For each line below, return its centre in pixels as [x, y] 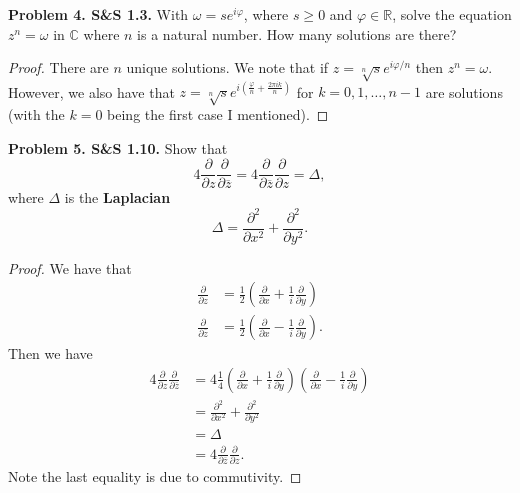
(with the [36, 114]
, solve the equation [452, 14]
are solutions [464, 91]
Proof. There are [58, 67]
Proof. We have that [70, 267]
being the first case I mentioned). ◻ [218, 114]
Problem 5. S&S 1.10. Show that [118, 147]
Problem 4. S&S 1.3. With [98, 14]
